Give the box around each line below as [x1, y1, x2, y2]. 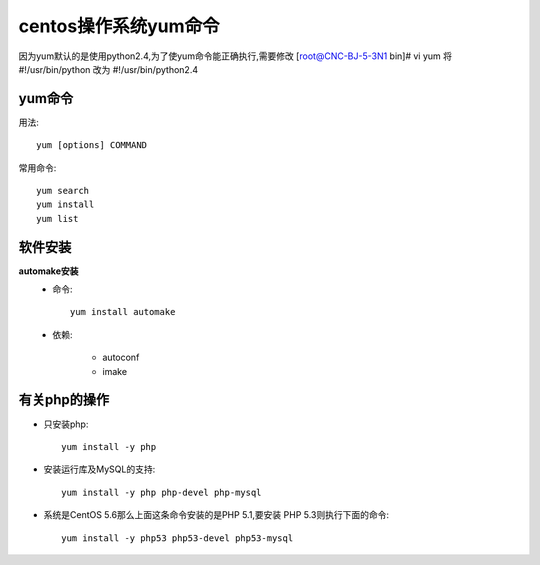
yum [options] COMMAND [36, 140, 148, 151]
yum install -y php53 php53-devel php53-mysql [61, 532, 294, 544]
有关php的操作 [18, 391, 110, 409]
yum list [36, 213, 79, 224]
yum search [36, 185, 90, 197]
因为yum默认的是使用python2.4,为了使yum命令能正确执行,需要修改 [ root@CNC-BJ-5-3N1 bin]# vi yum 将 [18, 50, 453, 62]
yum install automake [70, 306, 176, 318]
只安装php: [43, 418, 89, 430]
